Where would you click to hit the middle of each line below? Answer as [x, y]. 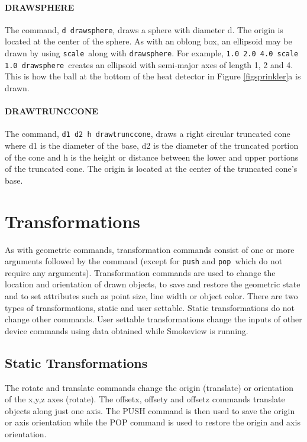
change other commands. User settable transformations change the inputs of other [153, 319]
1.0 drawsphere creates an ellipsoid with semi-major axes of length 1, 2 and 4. [149, 64]
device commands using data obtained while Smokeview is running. [127, 330]
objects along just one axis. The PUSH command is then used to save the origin [150, 410]
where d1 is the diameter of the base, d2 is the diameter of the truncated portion [152, 145]
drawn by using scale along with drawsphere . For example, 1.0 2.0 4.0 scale [152, 53]
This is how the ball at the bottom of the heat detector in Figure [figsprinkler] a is [153, 76]
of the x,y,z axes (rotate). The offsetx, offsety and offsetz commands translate [145, 399]
